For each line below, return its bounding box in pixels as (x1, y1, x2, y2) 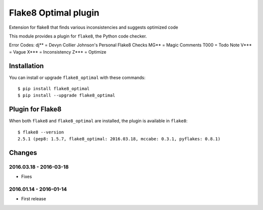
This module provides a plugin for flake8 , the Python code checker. (9, 33, 147, 39)
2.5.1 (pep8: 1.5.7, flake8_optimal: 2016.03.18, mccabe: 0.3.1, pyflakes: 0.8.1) (18, 136, 221, 142)
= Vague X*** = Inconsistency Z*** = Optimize (9, 49, 107, 55)
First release (21, 196, 46, 202)
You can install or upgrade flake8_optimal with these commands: (9, 75, 146, 80)
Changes (9, 149, 38, 157)
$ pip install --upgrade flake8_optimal (18, 93, 115, 98)
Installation (9, 61, 44, 70)
